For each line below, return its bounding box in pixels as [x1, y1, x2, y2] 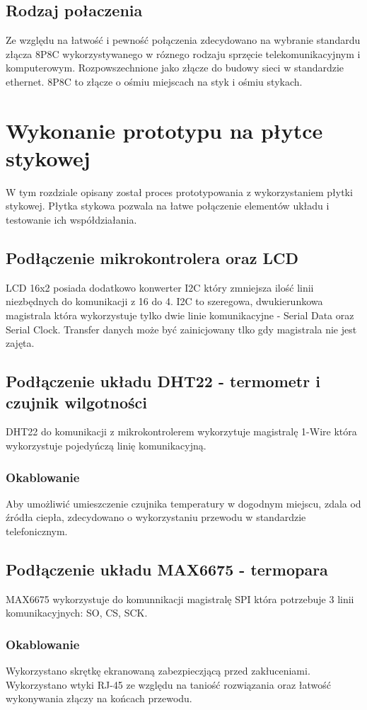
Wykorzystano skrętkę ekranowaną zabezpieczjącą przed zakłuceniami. [6, 663, 310, 678]
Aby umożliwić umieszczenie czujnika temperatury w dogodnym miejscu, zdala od [6, 496, 361, 510]
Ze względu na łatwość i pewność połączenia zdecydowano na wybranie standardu [6, 33, 361, 47]
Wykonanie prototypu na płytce [6, 115, 323, 144]
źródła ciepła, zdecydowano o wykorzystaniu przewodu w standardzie [6, 510, 306, 525]
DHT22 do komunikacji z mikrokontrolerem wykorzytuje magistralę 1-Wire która [6, 424, 357, 439]
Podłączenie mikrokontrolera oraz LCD [6, 247, 299, 269]
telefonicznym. [6, 524, 68, 539]
